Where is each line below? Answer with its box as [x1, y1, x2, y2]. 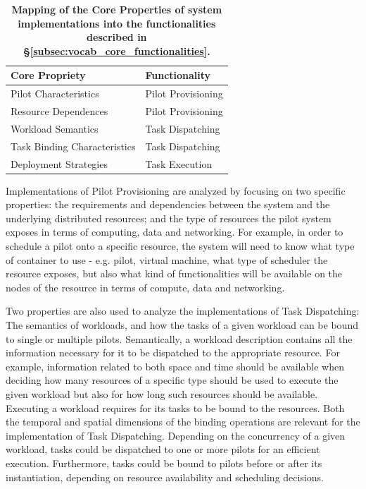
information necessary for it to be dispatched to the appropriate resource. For [6, 345, 340, 360]
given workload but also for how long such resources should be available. [6, 387, 318, 401]
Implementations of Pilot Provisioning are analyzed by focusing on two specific [6, 183, 346, 198]
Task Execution [145, 156, 213, 171]
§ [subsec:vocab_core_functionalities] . [23, 43, 210, 58]
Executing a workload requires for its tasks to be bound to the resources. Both [6, 400, 345, 415]
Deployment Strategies [11, 156, 108, 171]
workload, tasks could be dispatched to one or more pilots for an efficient [6, 442, 320, 457]
